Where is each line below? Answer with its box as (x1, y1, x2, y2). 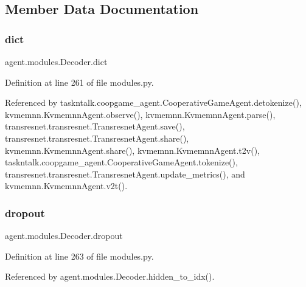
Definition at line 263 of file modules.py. (5, 249, 154, 262)
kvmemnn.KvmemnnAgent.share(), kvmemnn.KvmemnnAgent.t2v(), (5, 143, 260, 156)
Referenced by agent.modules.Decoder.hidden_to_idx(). (5, 270, 215, 283)
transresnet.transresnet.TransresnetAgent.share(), (5, 131, 189, 144)
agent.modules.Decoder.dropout (5, 229, 123, 242)
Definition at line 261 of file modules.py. (5, 75, 154, 88)
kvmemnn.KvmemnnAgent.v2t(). (5, 179, 128, 192)
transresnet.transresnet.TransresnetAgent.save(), (5, 120, 185, 133)
